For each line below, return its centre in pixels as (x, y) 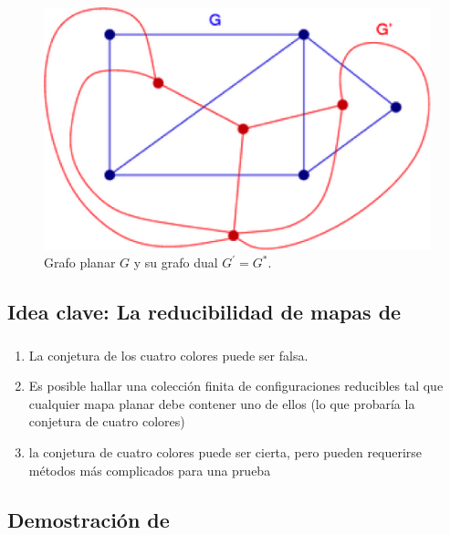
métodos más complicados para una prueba (150, 470)
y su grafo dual (176, 262)
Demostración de (89, 519)
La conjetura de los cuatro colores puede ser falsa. (168, 355)
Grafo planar (80, 262)
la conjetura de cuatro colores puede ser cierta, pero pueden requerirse (225, 452)
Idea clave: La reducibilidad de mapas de (204, 312)
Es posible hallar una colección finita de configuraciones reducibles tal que (236, 386)
